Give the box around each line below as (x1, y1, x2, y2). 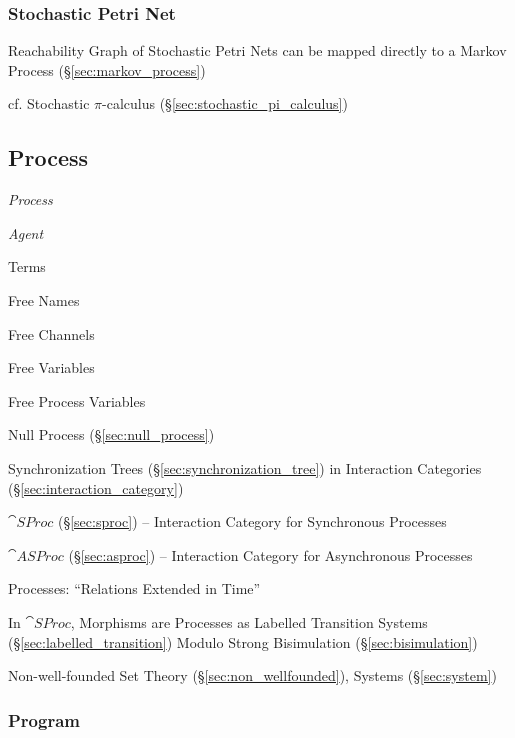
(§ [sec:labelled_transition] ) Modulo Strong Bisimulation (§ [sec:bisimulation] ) (8, 631, 478, 652)
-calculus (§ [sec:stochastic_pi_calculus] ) (102, 93, 348, 114)
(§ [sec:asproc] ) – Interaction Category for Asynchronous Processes (68, 544, 473, 565)
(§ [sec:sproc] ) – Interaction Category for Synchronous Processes (57, 511, 447, 532)
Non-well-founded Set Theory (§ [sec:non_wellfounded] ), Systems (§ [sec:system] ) (8, 665, 497, 686)
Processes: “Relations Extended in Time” (8, 578, 261, 599)
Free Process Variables (8, 390, 146, 411)
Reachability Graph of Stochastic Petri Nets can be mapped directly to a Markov (8, 40, 507, 61)
